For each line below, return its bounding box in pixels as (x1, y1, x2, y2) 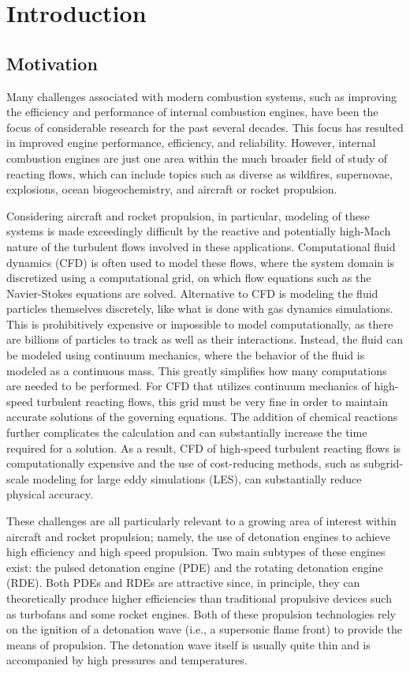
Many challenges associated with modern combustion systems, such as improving (6, 88, 397, 104)
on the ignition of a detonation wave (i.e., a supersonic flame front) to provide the (6, 621, 402, 637)
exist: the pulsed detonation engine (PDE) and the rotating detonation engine (6, 558, 383, 575)
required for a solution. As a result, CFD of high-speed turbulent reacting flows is (6, 439, 401, 456)
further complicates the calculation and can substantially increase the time (6, 424, 367, 441)
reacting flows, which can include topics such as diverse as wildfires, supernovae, (6, 165, 393, 182)
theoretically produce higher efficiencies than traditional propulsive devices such (6, 589, 392, 606)
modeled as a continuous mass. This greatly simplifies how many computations (6, 362, 387, 378)
